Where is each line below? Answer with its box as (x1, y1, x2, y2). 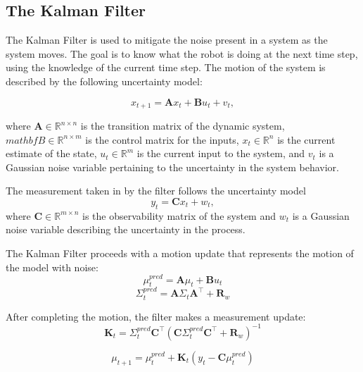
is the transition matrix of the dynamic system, (80, 118, 285, 133)
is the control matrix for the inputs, (85, 132, 239, 147)
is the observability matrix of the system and (82, 208, 276, 223)
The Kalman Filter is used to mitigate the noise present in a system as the (6, 32, 328, 47)
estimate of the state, (6, 146, 97, 161)
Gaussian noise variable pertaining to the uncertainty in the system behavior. (6, 159, 339, 174)
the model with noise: (6, 259, 98, 274)
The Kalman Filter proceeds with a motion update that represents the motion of (6, 245, 354, 260)
